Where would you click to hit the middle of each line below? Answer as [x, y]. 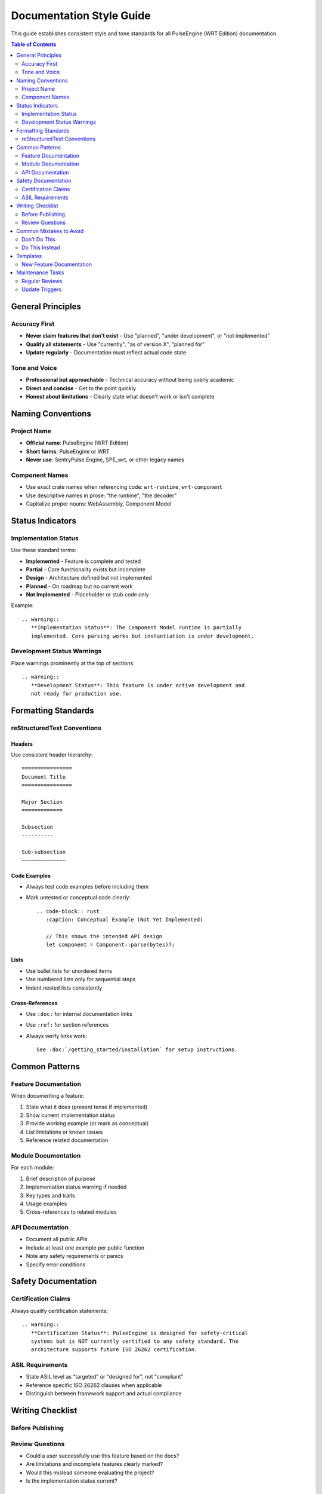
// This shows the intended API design [104, 936]
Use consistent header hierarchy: [52, 754]
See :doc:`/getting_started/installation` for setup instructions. [137, 1050]
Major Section [42, 802]
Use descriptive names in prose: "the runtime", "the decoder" [101, 495]
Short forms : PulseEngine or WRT [68, 451]
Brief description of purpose [61, 1178]
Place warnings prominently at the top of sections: [73, 663]
